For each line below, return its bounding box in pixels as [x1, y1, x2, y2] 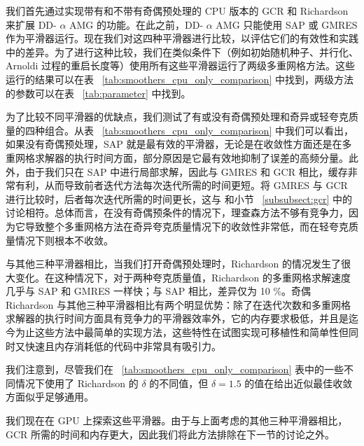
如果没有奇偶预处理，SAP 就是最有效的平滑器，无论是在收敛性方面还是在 [6, 137, 342, 151]
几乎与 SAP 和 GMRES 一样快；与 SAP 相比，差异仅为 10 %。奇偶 [6, 284, 311, 298]
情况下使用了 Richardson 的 [15, 375, 139, 390]
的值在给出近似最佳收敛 [244, 375, 353, 390]
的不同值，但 [149, 375, 209, 390]
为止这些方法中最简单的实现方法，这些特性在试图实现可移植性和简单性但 [15, 325, 349, 340]
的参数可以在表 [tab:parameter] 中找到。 [6, 85, 191, 100]
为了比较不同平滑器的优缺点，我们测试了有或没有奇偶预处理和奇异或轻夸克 [6, 109, 349, 124]
